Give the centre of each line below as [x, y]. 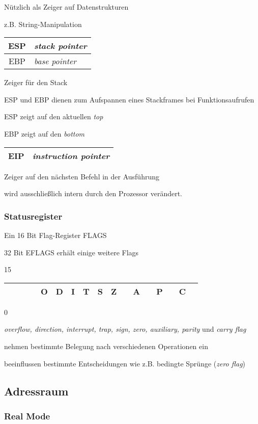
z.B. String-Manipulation [43, 24]
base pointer [55, 61]
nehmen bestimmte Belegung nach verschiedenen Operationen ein [106, 346]
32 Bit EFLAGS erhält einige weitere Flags [71, 252]
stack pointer [60, 46]
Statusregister [33, 216]
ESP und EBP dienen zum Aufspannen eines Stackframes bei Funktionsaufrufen [129, 99]
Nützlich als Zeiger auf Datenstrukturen [66, 7]
